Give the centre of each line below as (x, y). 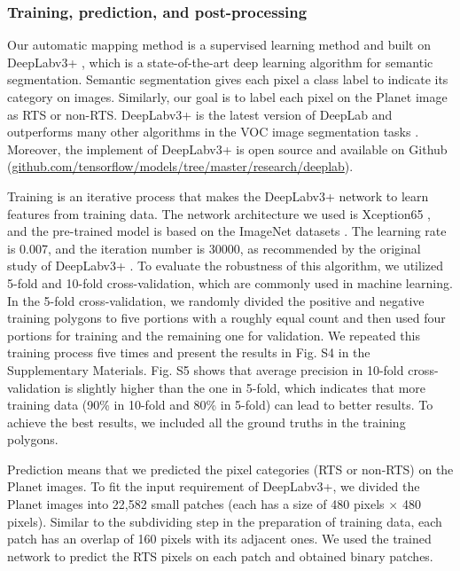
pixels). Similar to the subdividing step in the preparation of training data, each (225, 521)
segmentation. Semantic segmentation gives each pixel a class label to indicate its (228, 79)
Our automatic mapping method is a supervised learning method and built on (219, 45)
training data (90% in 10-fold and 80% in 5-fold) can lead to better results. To (220, 405)
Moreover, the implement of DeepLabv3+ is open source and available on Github (227, 149)
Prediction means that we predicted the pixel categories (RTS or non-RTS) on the (230, 469)
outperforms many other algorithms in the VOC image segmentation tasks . (213, 132)
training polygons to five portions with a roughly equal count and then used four (226, 318)
